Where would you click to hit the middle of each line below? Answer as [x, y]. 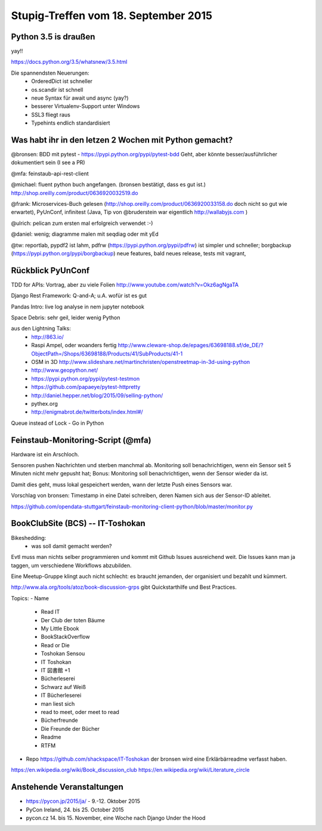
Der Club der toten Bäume [73, 620]
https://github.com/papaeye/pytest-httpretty [86, 387]
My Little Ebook [60, 629]
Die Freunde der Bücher [70, 728]
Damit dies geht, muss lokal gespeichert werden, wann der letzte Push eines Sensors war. [122, 484]
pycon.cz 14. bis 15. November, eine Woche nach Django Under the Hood [116, 818]
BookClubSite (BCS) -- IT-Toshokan [78, 523]
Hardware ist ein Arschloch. [45, 454]
